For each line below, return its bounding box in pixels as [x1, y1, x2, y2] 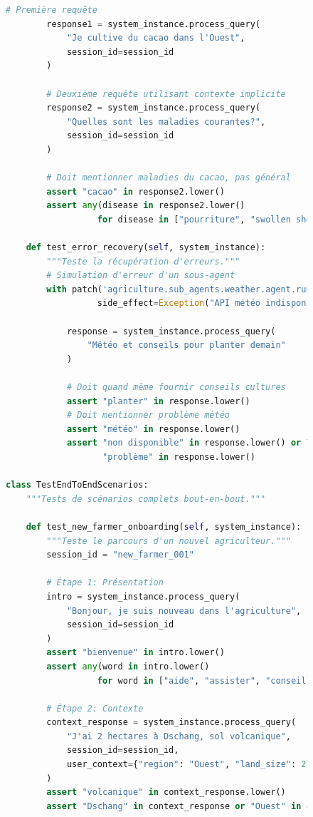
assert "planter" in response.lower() [66, 396, 250, 406]
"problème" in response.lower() [102, 452, 255, 462]
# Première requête [6, 5, 97, 15]
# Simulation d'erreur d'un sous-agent [46, 270, 235, 281]
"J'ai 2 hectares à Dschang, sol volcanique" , [66, 731, 291, 741]
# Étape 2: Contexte [46, 703, 144, 714]
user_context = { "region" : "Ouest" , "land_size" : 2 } [66, 759, 312, 770]
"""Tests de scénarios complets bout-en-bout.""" [26, 493, 266, 504]
